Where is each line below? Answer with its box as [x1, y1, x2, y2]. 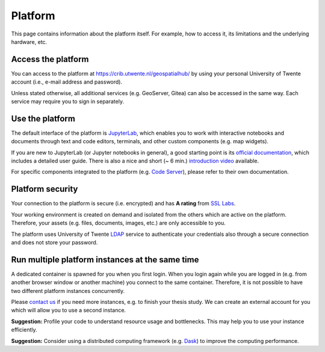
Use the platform [11, 113, 75, 123]
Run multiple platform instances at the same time [11, 255, 199, 265]
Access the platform [11, 54, 90, 64]
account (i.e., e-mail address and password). [11, 78, 123, 85]
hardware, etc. [11, 38, 48, 45]
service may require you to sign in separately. [11, 98, 125, 105]
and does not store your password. [11, 238, 98, 246]
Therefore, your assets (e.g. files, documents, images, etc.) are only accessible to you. [11, 220, 226, 227]
